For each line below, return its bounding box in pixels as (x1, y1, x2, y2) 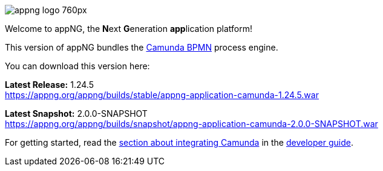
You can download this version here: (5, 61, 150, 71)
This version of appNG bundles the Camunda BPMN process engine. (5, 42, 278, 52)
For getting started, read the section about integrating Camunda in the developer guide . (5, 137, 353, 148)
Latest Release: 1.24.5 (5, 79, 94, 90)
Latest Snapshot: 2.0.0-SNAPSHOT (5, 108, 148, 119)
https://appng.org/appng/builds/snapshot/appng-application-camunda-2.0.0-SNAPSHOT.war (5, 119, 378, 129)
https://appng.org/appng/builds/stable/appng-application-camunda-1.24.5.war (5, 90, 319, 100)
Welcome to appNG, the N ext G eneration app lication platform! (5, 23, 253, 34)
